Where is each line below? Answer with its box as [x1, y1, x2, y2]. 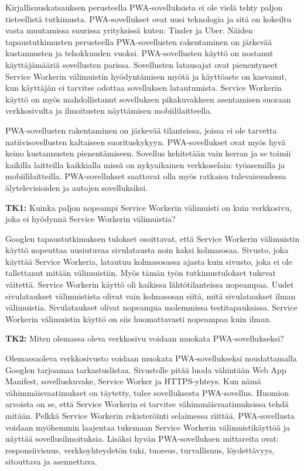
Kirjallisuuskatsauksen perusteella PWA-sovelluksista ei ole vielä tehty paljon [5, 1, 283, 13]
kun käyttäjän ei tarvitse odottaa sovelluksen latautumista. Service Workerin [5, 81, 282, 94]
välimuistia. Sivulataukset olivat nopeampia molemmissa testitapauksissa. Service [5, 301, 298, 313]
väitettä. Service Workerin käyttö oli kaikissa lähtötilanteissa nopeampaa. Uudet [5, 278, 294, 291]
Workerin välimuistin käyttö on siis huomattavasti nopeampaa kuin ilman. [5, 312, 272, 325]
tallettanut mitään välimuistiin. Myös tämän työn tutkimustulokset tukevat [5, 267, 276, 279]
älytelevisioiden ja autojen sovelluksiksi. [5, 181, 148, 193]
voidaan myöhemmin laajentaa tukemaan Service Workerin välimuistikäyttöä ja [5, 421, 290, 433]
